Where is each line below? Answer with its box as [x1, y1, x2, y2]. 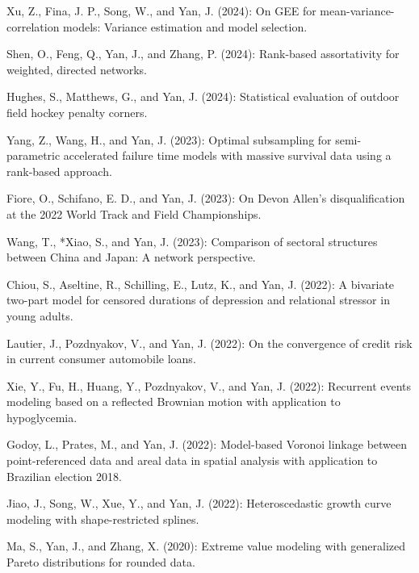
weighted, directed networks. [6, 61, 147, 77]
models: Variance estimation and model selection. [63, 18, 308, 35]
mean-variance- [320, 2, 395, 19]
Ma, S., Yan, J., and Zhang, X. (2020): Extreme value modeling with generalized [6, 537, 406, 554]
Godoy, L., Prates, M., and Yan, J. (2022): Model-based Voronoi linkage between [6, 436, 408, 453]
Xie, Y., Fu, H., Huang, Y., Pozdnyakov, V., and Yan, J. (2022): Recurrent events [6, 377, 412, 394]
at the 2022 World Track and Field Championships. [6, 205, 262, 222]
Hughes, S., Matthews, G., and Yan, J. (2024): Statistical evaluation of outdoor [6, 88, 400, 105]
